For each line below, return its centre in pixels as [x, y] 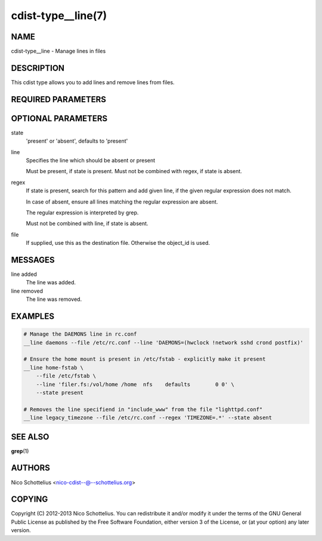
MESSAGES [33, 260]
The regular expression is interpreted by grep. [82, 213]
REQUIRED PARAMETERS [59, 99]
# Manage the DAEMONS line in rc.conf [80, 334]
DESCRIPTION [38, 68]
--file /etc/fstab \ [66, 376]
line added [24, 274]
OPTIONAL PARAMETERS [59, 119]
